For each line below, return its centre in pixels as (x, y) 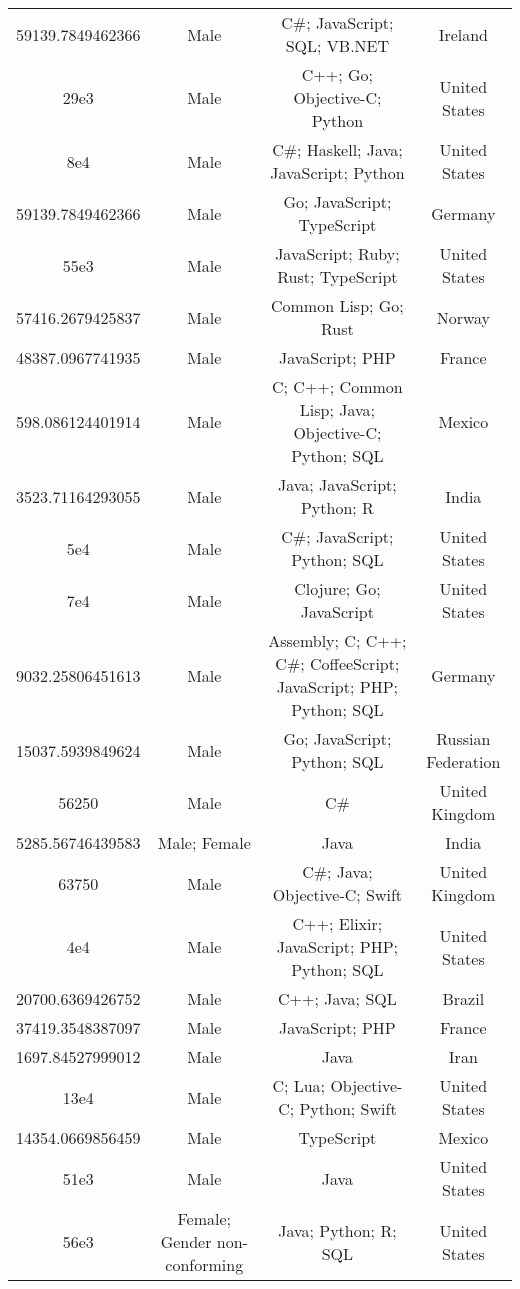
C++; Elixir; (337, 923)
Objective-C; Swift (337, 894)
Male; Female (204, 842)
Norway (463, 317)
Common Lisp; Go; (337, 305)
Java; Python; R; (337, 1230)
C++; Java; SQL (337, 998)
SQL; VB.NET (337, 45)
